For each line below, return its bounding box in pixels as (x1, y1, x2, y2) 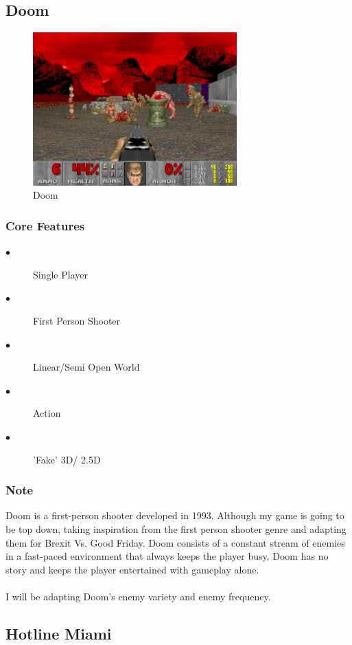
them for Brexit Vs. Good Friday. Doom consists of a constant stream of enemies (5, 535, 345, 549)
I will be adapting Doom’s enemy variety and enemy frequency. (5, 589, 271, 603)
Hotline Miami (5, 622, 112, 644)
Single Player (33, 267, 88, 281)
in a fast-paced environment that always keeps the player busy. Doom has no (5, 549, 329, 563)
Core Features (5, 217, 85, 234)
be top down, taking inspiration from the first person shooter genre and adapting (5, 521, 347, 536)
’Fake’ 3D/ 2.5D (33, 452, 101, 466)
